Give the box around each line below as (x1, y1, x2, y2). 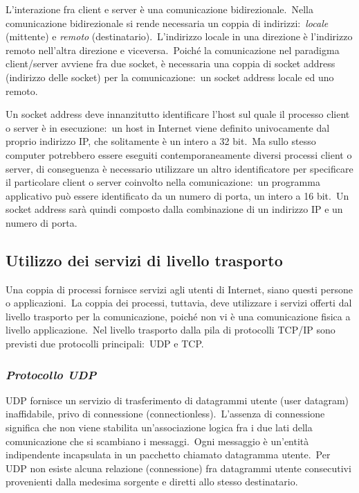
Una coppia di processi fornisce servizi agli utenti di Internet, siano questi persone (6, 282, 353, 296)
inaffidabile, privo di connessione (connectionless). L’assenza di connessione (6, 406, 325, 421)
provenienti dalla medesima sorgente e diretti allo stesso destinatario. (6, 474, 298, 489)
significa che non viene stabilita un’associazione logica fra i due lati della (6, 420, 313, 435)
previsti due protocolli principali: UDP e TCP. (6, 336, 204, 351)
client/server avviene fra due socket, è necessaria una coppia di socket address (6, 56, 335, 71)
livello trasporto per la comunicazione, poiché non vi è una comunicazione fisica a (6, 309, 351, 323)
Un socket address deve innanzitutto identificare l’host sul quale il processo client (6, 107, 350, 121)
